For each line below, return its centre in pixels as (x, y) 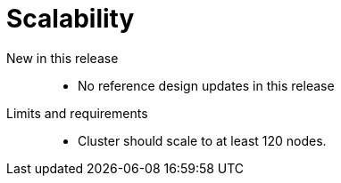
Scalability (71, 19)
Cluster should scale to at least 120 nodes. (202, 140)
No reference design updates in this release (206, 85)
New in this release (62, 58)
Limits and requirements (77, 113)
